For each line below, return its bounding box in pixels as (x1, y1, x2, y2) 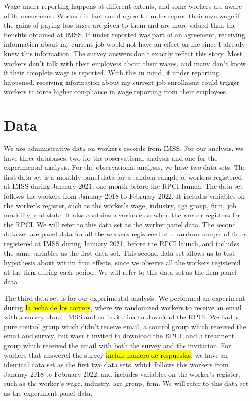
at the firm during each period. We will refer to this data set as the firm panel (4, 267, 236, 277)
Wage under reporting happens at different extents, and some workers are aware (4, 1, 242, 11)
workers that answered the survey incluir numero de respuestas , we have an (4, 350, 228, 360)
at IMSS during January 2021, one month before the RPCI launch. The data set (4, 181, 243, 191)
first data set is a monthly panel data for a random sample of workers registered (4, 171, 242, 182)
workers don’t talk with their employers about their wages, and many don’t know (4, 58, 246, 68)
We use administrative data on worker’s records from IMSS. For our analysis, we (4, 143, 244, 153)
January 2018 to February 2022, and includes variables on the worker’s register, (4, 368, 240, 379)
